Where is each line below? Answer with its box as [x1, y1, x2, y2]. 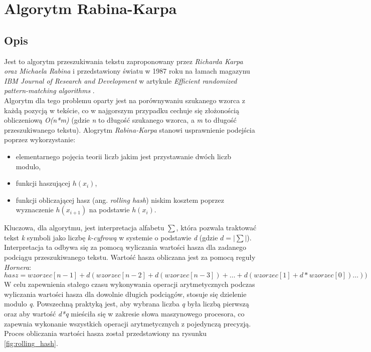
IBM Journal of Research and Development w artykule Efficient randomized [4, 75, 237, 86]
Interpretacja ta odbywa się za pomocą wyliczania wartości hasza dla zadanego [4, 242, 246, 252]
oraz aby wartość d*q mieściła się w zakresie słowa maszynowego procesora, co [4, 308, 245, 319]
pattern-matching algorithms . [4, 85, 95, 96]
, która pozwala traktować [176, 222, 257, 233]
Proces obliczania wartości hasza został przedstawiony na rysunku [4, 328, 207, 338]
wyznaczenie [16, 204, 54, 215]
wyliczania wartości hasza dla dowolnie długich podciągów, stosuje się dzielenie [4, 288, 247, 299]
